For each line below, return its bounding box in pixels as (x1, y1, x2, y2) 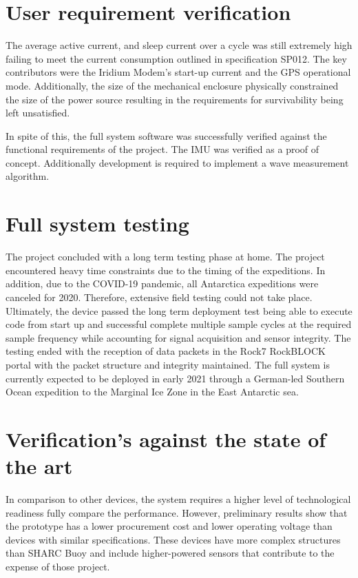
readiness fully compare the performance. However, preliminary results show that (6, 505, 348, 519)
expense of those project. (6, 559, 110, 573)
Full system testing (6, 209, 189, 238)
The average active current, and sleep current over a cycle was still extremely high (6, 38, 352, 52)
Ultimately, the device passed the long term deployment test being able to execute (6, 303, 352, 318)
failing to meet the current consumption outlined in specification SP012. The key (6, 51, 347, 65)
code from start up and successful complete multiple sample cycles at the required (6, 317, 352, 331)
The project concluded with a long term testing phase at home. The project (6, 249, 325, 264)
